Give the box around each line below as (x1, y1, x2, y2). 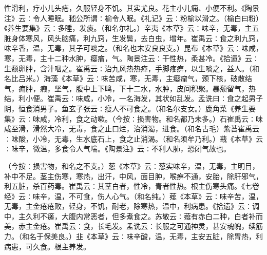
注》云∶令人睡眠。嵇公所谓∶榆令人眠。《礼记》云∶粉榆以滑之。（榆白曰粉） (4, 12, 263, 23)
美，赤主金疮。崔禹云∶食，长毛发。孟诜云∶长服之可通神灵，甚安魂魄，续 (4, 221, 256, 231)
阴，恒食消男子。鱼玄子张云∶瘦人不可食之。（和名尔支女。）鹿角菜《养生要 (4, 103, 256, 113)
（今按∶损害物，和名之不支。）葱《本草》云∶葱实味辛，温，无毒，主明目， (4, 160, 259, 171)
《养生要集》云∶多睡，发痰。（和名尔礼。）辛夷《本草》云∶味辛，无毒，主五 (4, 23, 259, 33)
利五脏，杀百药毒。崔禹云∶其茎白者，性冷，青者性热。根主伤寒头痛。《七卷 (4, 181, 259, 191)
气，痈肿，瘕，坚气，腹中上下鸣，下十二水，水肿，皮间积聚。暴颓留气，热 (4, 83, 256, 93)
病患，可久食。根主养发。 (4, 241, 90, 251)
